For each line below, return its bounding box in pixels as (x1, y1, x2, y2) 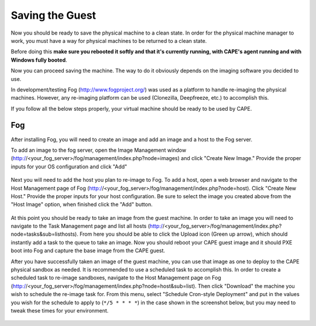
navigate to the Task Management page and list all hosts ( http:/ (11, 223, 163, 230)
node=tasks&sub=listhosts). (11, 230, 78, 237)
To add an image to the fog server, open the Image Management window (11, 147, 187, 154)
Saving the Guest (11, 9, 97, 22)
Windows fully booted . (11, 56, 67, 63)
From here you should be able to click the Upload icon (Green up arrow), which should (79, 230, 288, 237)
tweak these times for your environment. (11, 307, 109, 314)
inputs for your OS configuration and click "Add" (11, 163, 128, 170)
